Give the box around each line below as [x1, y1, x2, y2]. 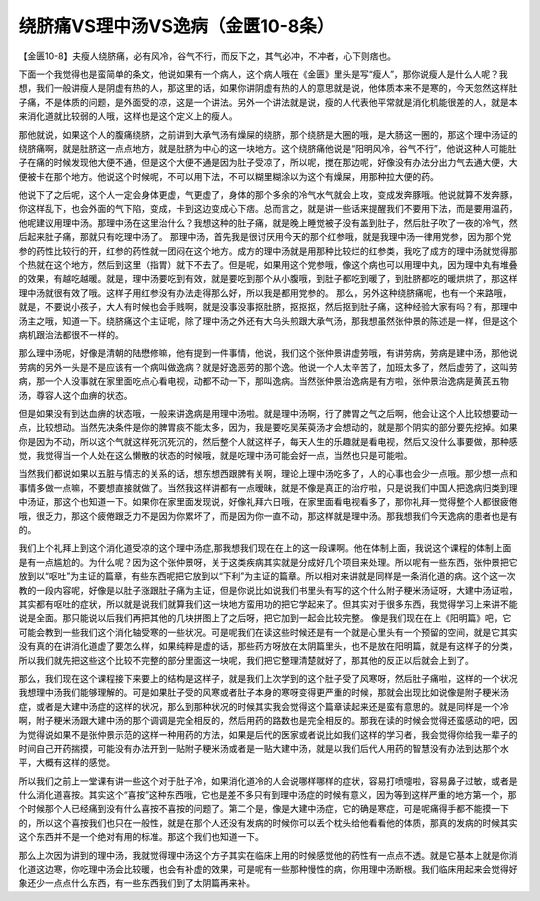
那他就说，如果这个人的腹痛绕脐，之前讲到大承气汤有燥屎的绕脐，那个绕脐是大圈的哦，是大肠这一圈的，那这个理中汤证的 [18, 128, 518, 140]
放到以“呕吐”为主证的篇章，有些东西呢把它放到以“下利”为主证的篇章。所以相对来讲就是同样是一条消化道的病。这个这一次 [18, 570, 516, 582]
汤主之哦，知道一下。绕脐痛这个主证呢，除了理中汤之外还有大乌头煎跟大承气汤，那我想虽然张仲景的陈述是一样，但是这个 [18, 315, 518, 327]
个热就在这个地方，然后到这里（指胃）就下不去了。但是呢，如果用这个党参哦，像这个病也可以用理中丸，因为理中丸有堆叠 [18, 259, 518, 271]
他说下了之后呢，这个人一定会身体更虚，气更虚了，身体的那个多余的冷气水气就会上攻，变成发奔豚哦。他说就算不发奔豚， [18, 189, 518, 201]
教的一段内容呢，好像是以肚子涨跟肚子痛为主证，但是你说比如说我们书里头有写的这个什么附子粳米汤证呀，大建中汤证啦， [18, 584, 518, 596]
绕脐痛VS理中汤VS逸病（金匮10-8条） [18, 15, 335, 37]
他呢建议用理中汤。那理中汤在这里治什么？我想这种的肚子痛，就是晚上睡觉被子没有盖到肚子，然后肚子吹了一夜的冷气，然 [18, 216, 518, 229]
